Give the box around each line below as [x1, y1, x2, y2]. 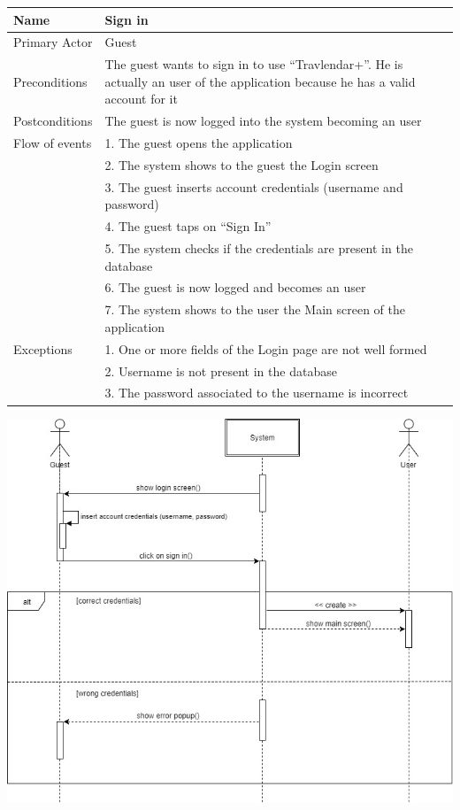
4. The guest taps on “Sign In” [104, 217, 272, 235]
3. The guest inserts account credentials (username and [104, 177, 403, 196]
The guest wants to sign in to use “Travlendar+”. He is [104, 55, 403, 73]
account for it [104, 89, 178, 108]
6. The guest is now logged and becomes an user [104, 278, 366, 297]
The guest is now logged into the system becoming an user [104, 112, 422, 130]
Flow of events [13, 134, 92, 152]
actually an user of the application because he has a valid [104, 72, 416, 90]
